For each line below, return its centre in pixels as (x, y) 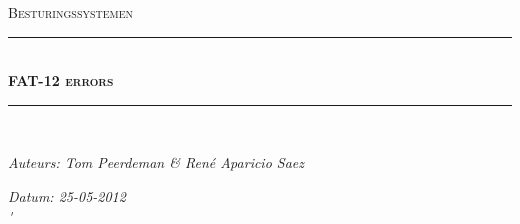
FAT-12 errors (61, 80)
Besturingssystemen (71, 12)
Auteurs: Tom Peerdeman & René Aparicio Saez (156, 162)
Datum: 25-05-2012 (67, 195)
